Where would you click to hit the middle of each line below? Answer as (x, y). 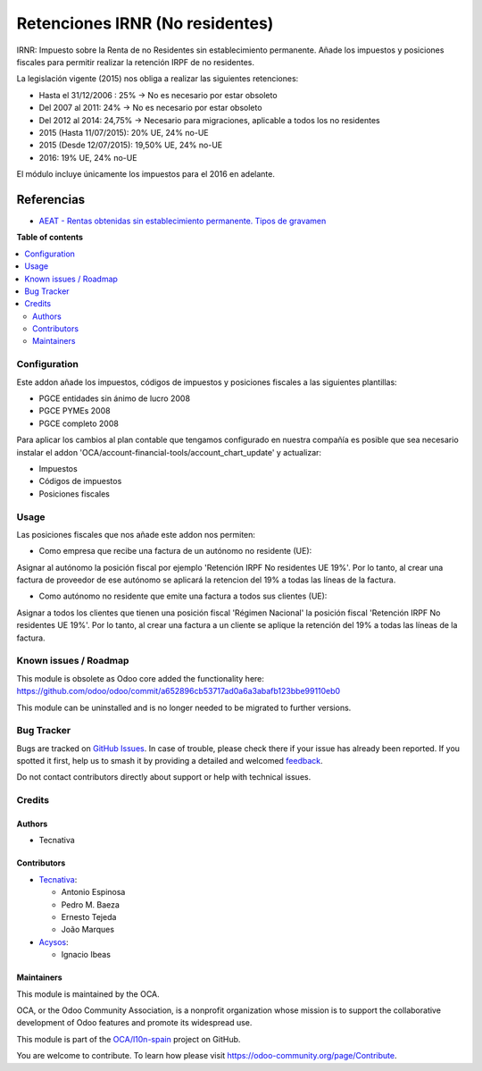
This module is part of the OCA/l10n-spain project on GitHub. (129, 1039)
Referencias (51, 200)
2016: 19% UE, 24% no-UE (88, 157)
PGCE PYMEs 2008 (75, 411)
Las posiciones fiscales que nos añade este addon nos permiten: (136, 534)
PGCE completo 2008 (79, 423)
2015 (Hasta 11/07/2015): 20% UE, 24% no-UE (124, 132)
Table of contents (50, 238)
